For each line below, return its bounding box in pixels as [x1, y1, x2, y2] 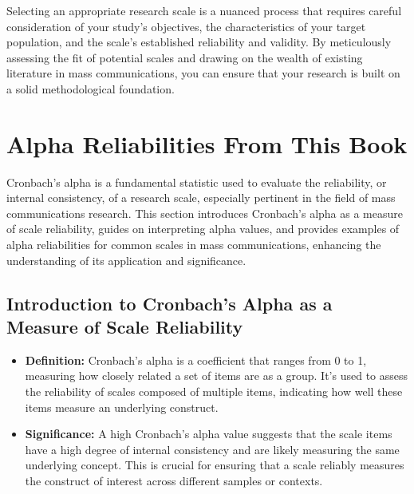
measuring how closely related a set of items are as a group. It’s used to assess [25, 367, 408, 384]
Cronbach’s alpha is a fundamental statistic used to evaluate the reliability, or [6, 173, 387, 190]
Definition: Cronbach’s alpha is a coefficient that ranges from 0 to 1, [25, 351, 367, 368]
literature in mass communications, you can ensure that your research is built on [6, 65, 400, 81]
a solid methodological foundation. [6, 80, 175, 97]
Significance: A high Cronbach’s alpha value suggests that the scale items [25, 425, 392, 442]
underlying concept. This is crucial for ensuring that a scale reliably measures [25, 456, 404, 473]
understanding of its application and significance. [6, 251, 246, 268]
